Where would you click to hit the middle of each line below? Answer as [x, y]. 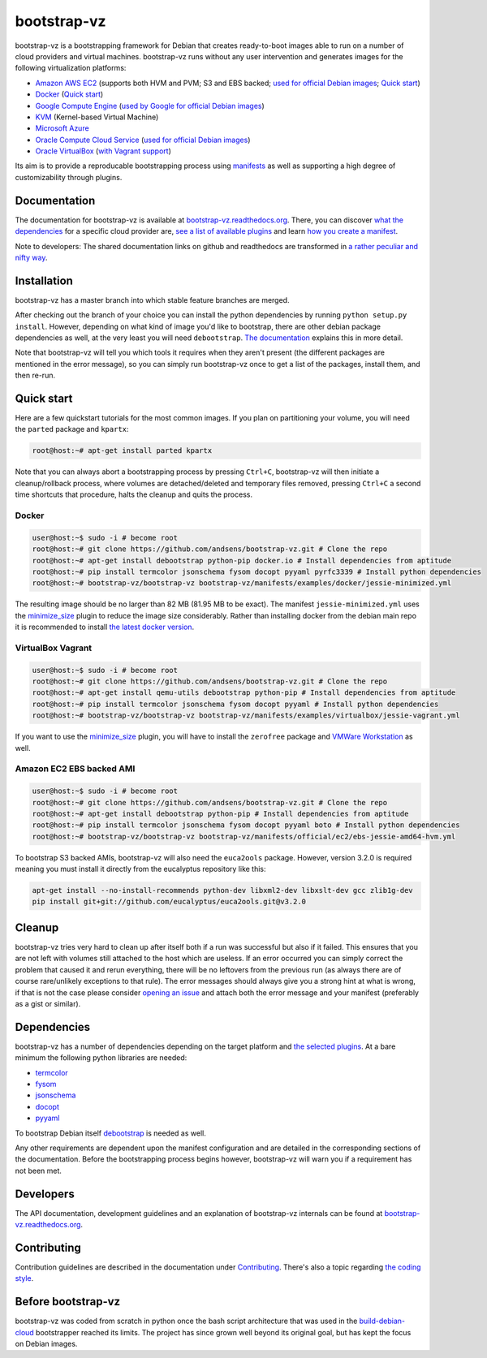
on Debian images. [46, 1343]
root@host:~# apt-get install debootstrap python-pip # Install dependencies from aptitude [220, 813]
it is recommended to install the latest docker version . [105, 627]
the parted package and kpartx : [72, 429]
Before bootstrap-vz [68, 1302]
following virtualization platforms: [71, 68]
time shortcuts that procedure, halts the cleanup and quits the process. [134, 494]
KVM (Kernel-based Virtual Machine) [97, 117]
